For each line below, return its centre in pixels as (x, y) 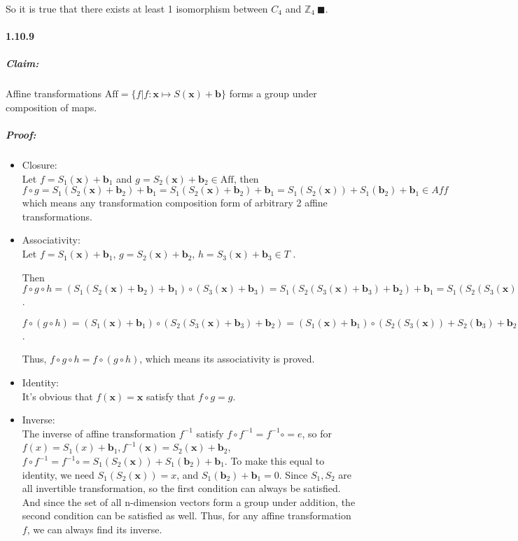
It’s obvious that (57, 396)
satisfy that (171, 396)
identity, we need (58, 474)
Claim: (22, 63)
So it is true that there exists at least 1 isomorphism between (137, 8)
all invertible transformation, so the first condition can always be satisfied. (181, 488)
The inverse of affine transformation (99, 433)
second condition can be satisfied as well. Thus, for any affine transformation (187, 515)
